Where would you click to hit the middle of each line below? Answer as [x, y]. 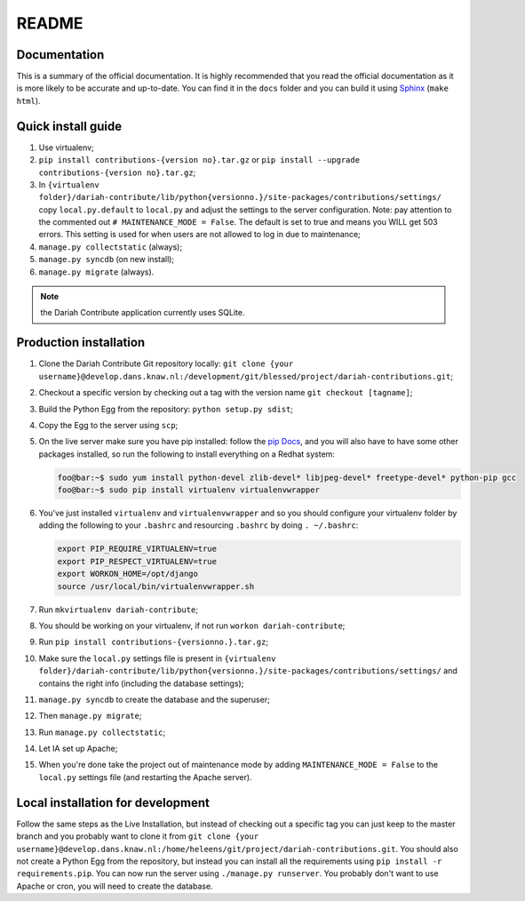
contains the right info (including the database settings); [141, 683]
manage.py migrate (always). [96, 272]
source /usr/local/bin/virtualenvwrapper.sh [156, 586]
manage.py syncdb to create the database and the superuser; [154, 699]
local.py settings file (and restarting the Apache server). [145, 777]
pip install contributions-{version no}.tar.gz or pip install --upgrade [199, 160]
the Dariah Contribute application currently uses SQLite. [143, 313]
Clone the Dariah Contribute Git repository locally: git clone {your [166, 363]
